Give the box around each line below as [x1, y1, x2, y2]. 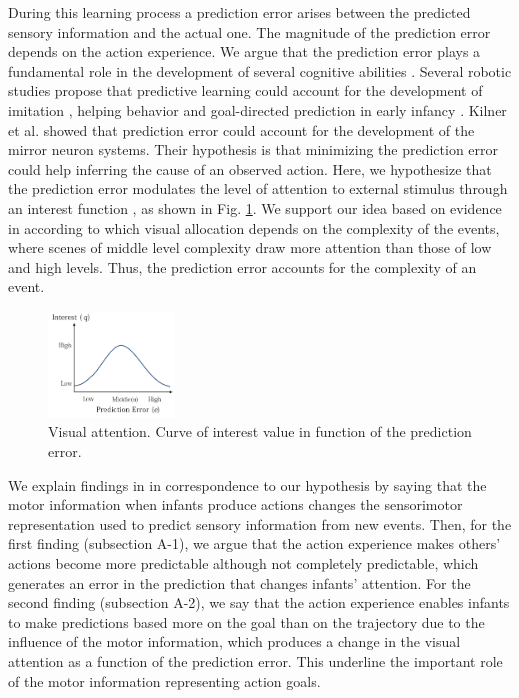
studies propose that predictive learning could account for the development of [8, 80, 483, 101]
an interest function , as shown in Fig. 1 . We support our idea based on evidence [8, 197, 502, 218]
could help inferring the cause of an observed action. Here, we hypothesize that [8, 158, 492, 179]
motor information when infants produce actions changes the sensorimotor [8, 494, 463, 515]
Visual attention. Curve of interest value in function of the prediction [48, 421, 472, 442]
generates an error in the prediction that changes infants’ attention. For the [8, 572, 471, 593]
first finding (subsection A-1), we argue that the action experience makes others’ [8, 533, 501, 554]
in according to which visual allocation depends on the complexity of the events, [8, 217, 500, 238]
